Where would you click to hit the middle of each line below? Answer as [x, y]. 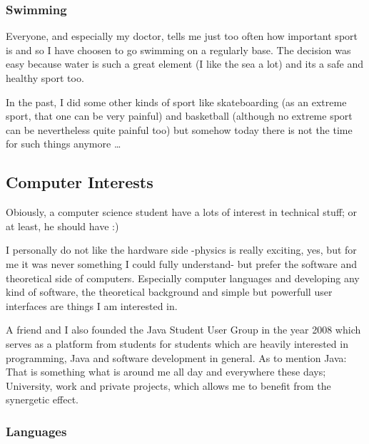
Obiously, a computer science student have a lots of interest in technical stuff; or [182, 212]
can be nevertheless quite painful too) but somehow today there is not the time [179, 129]
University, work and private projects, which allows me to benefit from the [168, 385]
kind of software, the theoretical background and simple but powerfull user [169, 292]
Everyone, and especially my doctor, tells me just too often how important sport [182, 36]
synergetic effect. [42, 399]
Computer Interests [80, 182]
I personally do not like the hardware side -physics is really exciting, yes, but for [181, 250]
